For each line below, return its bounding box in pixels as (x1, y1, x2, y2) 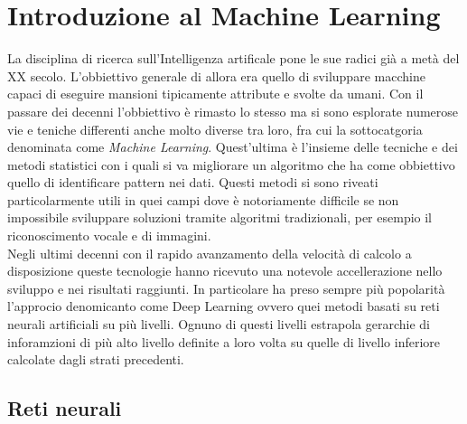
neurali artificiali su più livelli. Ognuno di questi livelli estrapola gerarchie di (7, 315, 430, 334)
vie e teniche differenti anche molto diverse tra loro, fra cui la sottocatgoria (7, 119, 423, 138)
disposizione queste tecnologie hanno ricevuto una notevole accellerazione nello (7, 261, 443, 280)
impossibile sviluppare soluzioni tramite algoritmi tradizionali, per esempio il (7, 208, 433, 227)
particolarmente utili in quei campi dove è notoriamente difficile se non (7, 190, 399, 209)
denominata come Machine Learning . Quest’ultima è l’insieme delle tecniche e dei (7, 137, 458, 156)
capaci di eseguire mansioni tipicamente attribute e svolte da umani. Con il (7, 84, 424, 103)
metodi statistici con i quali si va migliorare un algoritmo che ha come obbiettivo (7, 155, 455, 174)
